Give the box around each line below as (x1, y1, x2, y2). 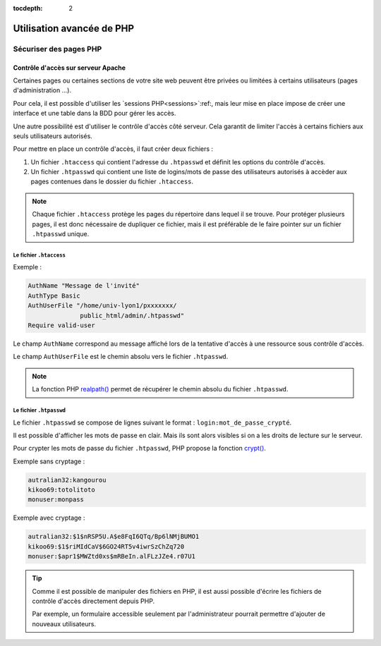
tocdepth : (13, 4, 43, 12)
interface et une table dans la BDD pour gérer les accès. (13, 109, 176, 118)
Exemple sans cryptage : (13, 457, 85, 465)
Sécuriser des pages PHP (13, 44, 102, 54)
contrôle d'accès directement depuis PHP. (32, 597, 155, 605)
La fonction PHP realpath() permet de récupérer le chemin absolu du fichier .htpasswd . (32, 385, 289, 394)
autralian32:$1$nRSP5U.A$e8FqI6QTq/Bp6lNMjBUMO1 (28, 532, 200, 541)
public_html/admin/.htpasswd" (80, 311, 185, 319)
